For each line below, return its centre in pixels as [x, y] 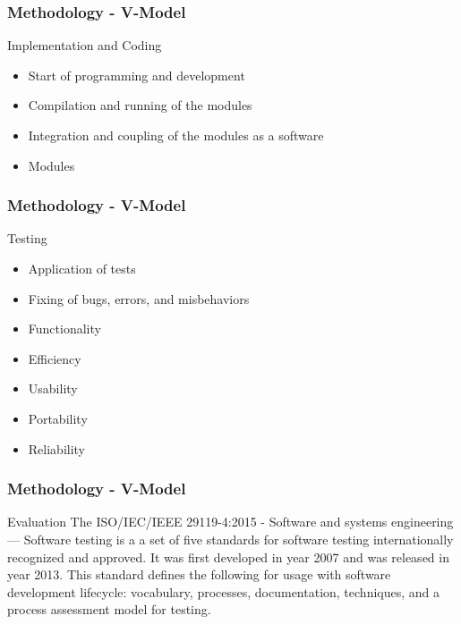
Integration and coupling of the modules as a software [176, 135]
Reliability [57, 448]
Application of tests [82, 268]
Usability [53, 388]
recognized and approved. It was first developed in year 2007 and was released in [228, 557]
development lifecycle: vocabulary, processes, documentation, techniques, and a [223, 591]
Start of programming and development [137, 75]
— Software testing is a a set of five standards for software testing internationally [230, 539]
